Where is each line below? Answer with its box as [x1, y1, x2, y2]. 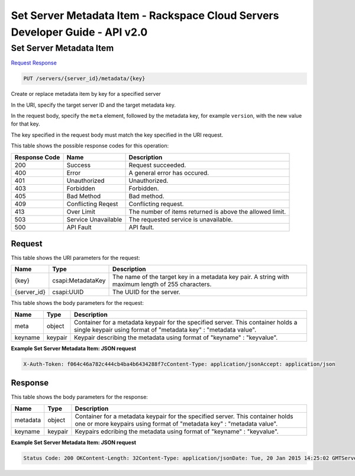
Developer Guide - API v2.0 [11, 25, 148, 38]
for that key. [11, 120, 41, 127]
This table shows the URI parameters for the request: [11, 255, 140, 262]
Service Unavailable [66, 215, 122, 223]
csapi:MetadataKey [52, 276, 106, 285]
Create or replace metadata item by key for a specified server [11, 91, 161, 98]
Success [66, 160, 91, 169]
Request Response [11, 59, 57, 66]
